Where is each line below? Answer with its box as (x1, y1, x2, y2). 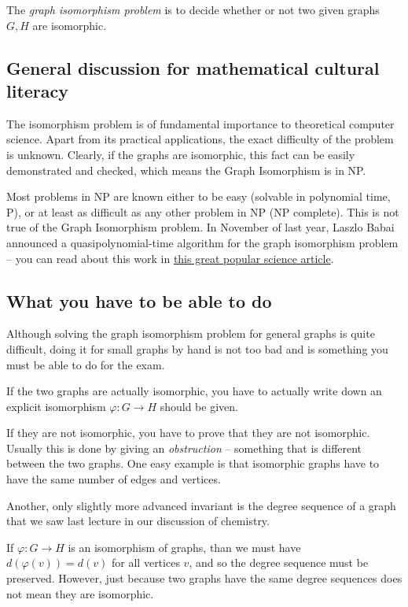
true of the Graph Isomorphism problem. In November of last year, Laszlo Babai (6, 219, 395, 235)
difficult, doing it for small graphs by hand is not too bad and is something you (6, 340, 388, 357)
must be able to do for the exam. (6, 356, 165, 372)
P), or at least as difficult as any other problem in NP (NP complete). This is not (6, 203, 399, 220)
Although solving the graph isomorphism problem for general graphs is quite (6, 325, 375, 342)
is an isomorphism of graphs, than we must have (68, 539, 301, 555)
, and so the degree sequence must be (189, 554, 369, 571)
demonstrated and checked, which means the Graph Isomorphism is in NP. (6, 161, 366, 178)
